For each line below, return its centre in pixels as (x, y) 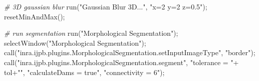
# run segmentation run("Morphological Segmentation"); (91, 33)
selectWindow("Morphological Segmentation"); (75, 42)
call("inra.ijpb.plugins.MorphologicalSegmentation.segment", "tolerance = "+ (121, 62)
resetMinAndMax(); (35, 16)
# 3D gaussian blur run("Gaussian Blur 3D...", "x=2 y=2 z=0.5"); (106, 6)
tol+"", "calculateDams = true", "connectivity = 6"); (84, 72)
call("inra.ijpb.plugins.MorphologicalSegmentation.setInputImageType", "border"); (130, 52)
